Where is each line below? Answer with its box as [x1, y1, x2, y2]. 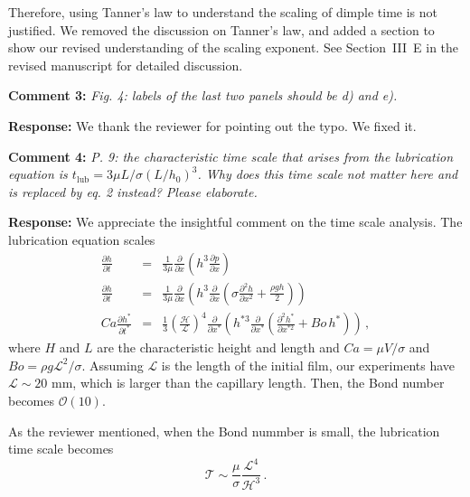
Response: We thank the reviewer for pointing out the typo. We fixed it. [8, 116, 417, 135]
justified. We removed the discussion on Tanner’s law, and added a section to [8, 20, 435, 39]
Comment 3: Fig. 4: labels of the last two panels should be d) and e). [8, 86, 398, 105]
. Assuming [81, 355, 144, 374]
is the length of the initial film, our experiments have [161, 355, 456, 374]
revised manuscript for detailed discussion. [8, 55, 243, 74]
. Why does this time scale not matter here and [197, 164, 458, 183]
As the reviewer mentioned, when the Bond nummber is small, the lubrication [8, 421, 440, 440]
